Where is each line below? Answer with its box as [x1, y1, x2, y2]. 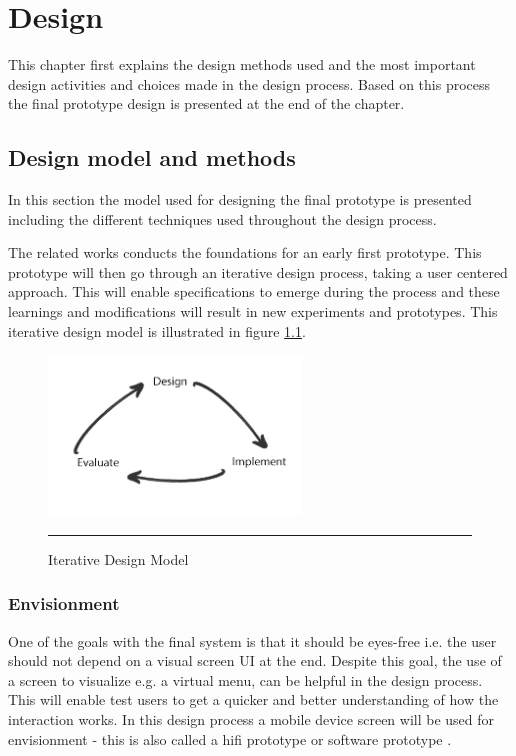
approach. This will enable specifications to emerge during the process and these [8, 281, 500, 302]
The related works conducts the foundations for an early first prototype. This [8, 242, 482, 263]
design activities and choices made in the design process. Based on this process [8, 73, 491, 94]
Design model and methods [8, 142, 296, 173]
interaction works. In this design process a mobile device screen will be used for [8, 708, 495, 729]
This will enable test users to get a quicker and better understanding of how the [8, 689, 499, 710]
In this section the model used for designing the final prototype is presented [8, 189, 472, 210]
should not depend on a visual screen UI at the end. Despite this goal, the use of [8, 650, 502, 671]
